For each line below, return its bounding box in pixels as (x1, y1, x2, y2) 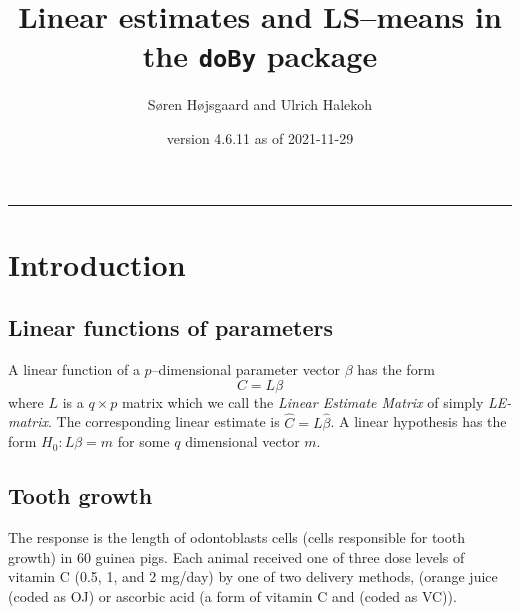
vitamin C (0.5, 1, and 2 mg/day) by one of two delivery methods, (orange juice (8, 566, 498, 587)
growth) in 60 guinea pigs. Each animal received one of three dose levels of (8, 546, 465, 567)
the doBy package (142, 35, 378, 76)
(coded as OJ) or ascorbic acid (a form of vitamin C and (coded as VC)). (8, 585, 457, 606)
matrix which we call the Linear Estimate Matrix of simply (121, 391, 484, 412)
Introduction (8, 243, 186, 284)
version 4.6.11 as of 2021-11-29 (166, 128, 354, 149)
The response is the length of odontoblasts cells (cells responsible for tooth (8, 527, 465, 547)
